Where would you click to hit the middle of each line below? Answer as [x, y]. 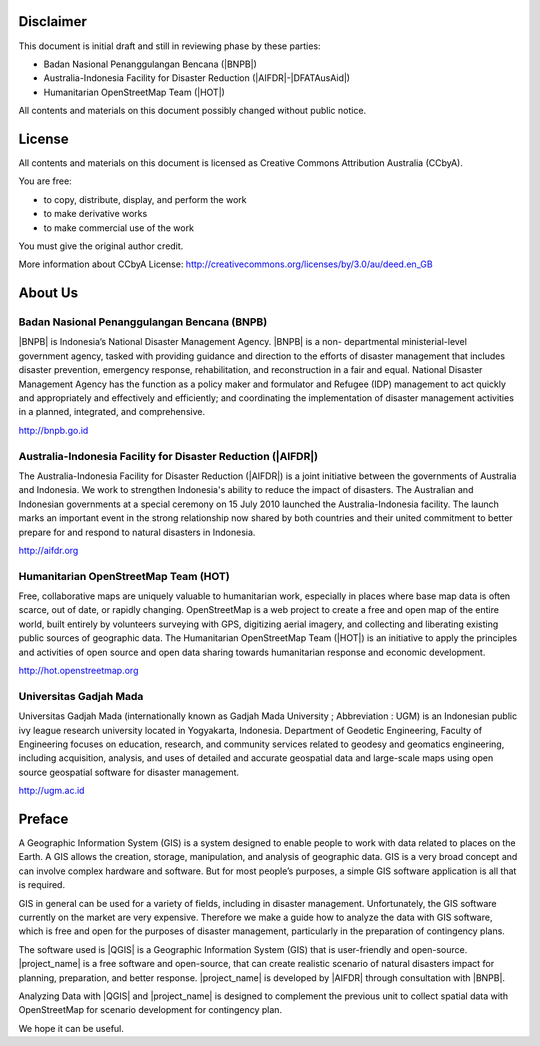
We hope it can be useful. [71, 1028]
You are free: [45, 181]
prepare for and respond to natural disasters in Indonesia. [137, 532]
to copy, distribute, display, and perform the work [145, 199]
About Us [48, 293]
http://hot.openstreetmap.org [78, 671]
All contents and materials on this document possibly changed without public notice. [192, 111]
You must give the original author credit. [101, 246]
